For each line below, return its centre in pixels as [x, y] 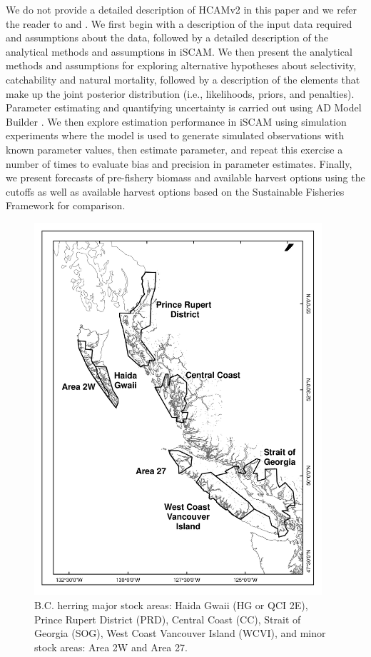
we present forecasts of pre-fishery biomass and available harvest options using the [185, 177]
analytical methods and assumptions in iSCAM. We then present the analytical [179, 51]
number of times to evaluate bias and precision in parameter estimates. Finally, [179, 163]
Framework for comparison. [66, 205]
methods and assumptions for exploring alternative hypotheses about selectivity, [181, 65]
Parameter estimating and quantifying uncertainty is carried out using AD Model [184, 107]
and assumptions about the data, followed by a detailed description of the [167, 37]
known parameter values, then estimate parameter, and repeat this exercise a [174, 149]
